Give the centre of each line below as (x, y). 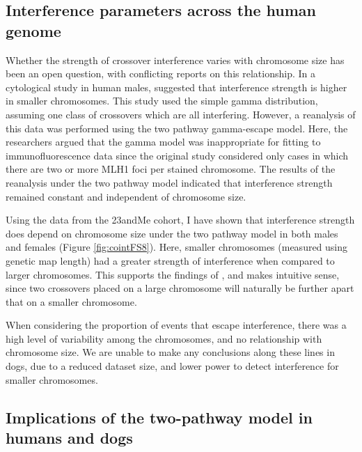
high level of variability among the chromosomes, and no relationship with (164, 338)
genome (33, 30)
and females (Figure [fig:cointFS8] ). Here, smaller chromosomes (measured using (177, 247)
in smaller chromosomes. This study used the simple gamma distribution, (162, 101)
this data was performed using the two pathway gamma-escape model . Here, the (177, 128)
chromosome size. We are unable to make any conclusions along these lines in (170, 352)
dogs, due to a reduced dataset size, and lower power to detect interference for (172, 366)
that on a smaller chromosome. (71, 301)
